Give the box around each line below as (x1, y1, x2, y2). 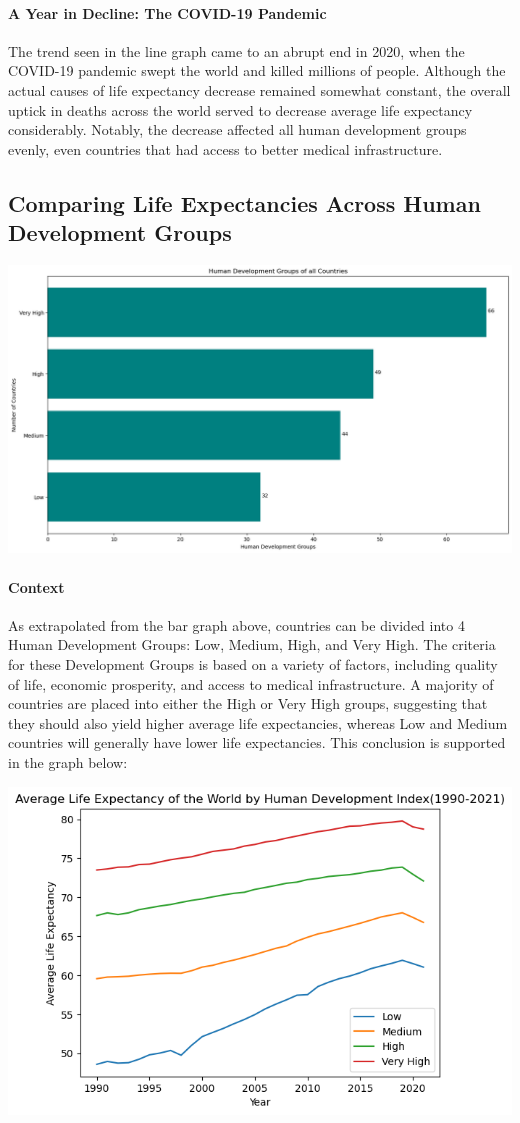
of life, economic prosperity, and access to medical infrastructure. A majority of (8, 673, 494, 694)
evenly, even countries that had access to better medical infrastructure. (8, 138, 443, 159)
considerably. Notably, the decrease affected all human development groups (8, 119, 467, 140)
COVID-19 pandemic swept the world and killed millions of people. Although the (8, 60, 506, 81)
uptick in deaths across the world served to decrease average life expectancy (8, 99, 473, 120)
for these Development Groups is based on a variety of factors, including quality (8, 653, 498, 674)
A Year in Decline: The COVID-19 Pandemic (8, 2, 327, 23)
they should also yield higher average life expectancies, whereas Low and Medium (8, 712, 508, 733)
